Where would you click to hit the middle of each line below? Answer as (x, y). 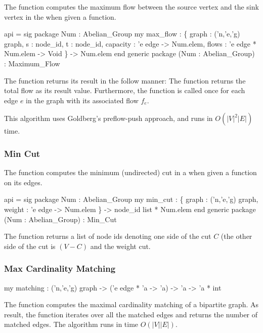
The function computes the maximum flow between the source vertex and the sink (131, 7)
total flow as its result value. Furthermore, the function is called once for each (125, 90)
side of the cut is (30, 246)
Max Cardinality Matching (60, 268)
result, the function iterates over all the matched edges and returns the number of (131, 314)
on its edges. (23, 182)
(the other (236, 236)
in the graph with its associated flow (82, 100)
